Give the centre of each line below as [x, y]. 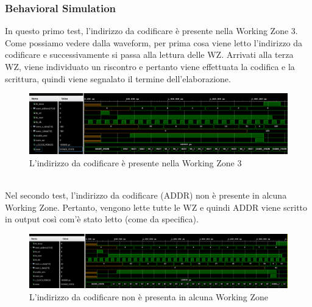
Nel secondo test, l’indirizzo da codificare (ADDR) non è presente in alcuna [146, 195]
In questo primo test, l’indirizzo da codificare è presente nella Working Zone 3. [151, 31]
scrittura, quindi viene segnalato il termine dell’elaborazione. [118, 78]
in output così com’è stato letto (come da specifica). [102, 219]
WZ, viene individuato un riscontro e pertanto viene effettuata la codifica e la [150, 66]
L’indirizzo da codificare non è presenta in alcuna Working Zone [149, 296]
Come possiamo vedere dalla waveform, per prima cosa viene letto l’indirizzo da [154, 42]
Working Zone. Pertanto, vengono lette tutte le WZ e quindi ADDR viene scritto [156, 207]
